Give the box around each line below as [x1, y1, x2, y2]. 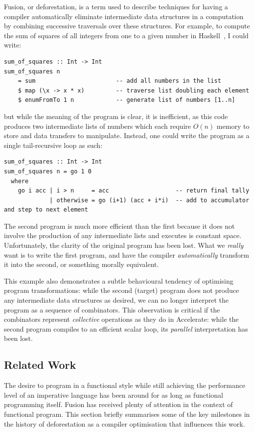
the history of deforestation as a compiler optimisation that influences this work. [4, 418, 245, 429]
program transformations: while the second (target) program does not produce [4, 285, 239, 295]
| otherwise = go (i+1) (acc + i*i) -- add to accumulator [49, 196, 250, 204]
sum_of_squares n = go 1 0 [4, 168, 92, 175]
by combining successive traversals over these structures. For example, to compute [4, 21, 250, 31]
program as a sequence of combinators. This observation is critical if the [4, 304, 220, 314]
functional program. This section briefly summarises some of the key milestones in [4, 408, 250, 419]
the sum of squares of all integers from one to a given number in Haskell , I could [4, 30, 249, 40]
